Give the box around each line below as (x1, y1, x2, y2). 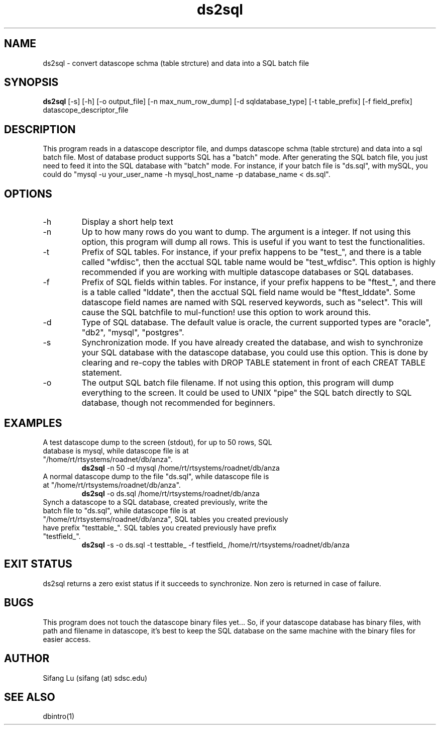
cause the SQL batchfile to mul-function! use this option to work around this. (81, 307, 371, 318)
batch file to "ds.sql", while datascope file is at (43, 506, 196, 515)
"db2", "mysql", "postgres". (81, 327, 184, 338)
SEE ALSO (4, 690, 55, 703)
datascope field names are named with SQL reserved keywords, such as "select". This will (81, 297, 423, 308)
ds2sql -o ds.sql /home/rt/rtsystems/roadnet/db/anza (81, 489, 260, 498)
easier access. (43, 634, 91, 644)
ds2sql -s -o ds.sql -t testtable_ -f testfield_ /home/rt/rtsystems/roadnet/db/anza (81, 540, 350, 549)
